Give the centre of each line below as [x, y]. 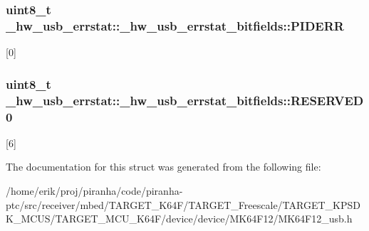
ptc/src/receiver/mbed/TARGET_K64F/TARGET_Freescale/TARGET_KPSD [183, 204]
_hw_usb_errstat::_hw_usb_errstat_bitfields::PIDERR [175, 25]
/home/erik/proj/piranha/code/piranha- [94, 190]
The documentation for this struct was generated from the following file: [163, 167]
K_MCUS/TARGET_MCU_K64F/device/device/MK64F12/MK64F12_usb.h [179, 219]
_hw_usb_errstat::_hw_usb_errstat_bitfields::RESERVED [185, 100]
